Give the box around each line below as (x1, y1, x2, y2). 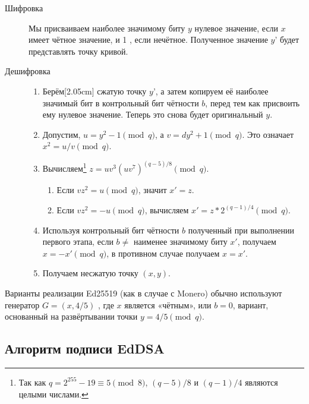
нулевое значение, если (194, 21, 279, 34)
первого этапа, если (42, 235, 113, 248)
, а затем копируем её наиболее (155, 84, 269, 97)
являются (245, 375, 278, 388)
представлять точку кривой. (29, 45, 128, 57)
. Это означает (242, 128, 294, 140)
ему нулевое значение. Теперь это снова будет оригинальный (42, 108, 263, 121)
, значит (138, 184, 167, 196)
